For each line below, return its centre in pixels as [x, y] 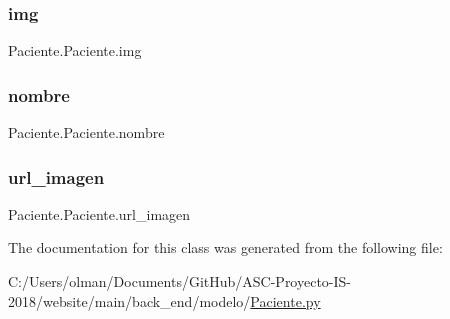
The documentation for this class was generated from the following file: [225, 247]
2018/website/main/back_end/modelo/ [129, 300]
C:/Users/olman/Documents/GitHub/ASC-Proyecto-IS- [180, 281]
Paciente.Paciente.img [75, 50]
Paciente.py [285, 300]
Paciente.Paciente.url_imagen [99, 213]
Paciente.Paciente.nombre [86, 132]
